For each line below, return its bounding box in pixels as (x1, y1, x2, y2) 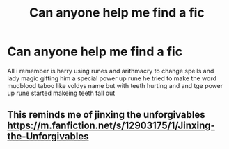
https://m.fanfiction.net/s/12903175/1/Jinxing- (7, 120, 216, 132)
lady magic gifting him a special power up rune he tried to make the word (7, 74, 217, 82)
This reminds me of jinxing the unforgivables (7, 109, 205, 121)
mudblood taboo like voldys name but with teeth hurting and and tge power (7, 81, 223, 89)
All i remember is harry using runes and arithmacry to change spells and (7, 67, 214, 75)
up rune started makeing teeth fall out (7, 89, 116, 97)
